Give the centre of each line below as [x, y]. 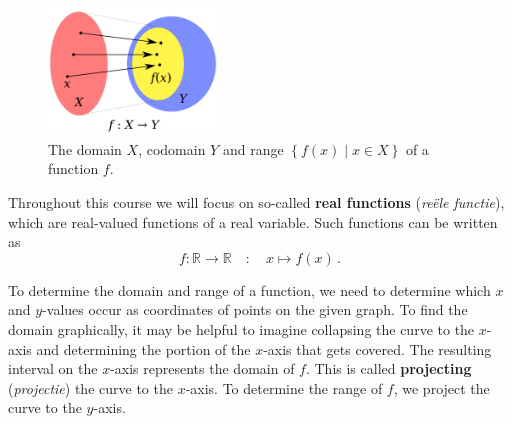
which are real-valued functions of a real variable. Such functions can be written [253, 221]
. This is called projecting [388, 368]
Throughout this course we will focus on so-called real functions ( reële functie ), [256, 201]
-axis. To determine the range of [284, 387]
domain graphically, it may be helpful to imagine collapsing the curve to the [241, 328]
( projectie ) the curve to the [90, 387]
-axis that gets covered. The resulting [377, 348]
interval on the [53, 368]
